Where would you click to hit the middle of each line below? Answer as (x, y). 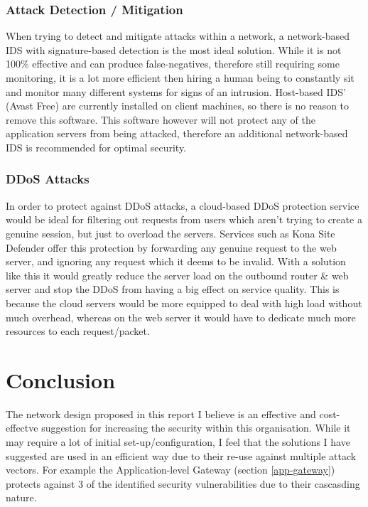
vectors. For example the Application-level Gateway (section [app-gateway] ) (171, 470)
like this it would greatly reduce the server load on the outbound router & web (177, 275)
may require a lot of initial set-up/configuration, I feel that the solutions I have (178, 442)
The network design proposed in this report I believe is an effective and (161, 413)
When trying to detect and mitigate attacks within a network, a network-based (178, 36)
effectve (22, 428)
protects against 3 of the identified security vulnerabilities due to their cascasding (183, 483)
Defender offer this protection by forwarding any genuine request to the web (171, 247)
